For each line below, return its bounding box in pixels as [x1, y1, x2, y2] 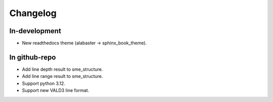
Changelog [9, 8, 57, 19]
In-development [9, 27, 62, 35]
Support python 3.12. [22, 80, 66, 86]
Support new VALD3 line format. [22, 87, 89, 93]
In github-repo [9, 53, 56, 61]
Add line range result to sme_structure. [22, 73, 103, 79]
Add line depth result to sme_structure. [22, 66, 103, 72]
